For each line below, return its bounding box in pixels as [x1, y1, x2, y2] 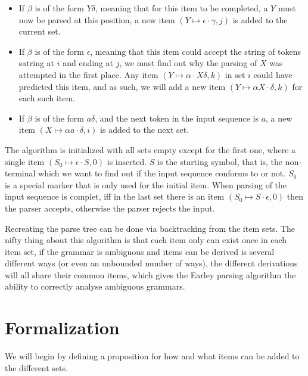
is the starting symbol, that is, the [157, 155, 282, 167]
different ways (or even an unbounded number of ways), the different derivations [5, 257, 298, 269]
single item [5, 155, 45, 167]
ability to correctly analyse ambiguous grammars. [5, 280, 185, 293]
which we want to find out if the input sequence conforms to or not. [38, 167, 286, 179]
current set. [18, 25, 61, 38]
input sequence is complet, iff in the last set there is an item [5, 190, 225, 203]
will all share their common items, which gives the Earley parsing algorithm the [5, 268, 296, 281]
